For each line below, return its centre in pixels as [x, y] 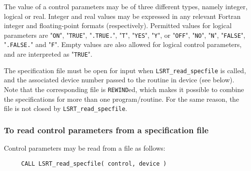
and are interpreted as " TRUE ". [48, 54]
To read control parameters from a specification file [106, 130]
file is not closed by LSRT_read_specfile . [66, 108]
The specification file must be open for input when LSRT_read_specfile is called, [125, 70]
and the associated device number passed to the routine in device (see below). [119, 80]
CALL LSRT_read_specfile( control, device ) [94, 163]
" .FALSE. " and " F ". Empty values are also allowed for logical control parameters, [123, 44]
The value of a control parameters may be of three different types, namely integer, [126, 6]
